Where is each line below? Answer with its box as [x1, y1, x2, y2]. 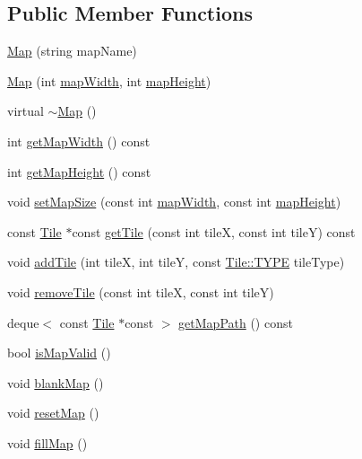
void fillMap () [7, 433, 88, 452]
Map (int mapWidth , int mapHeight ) [7, 71, 211, 90]
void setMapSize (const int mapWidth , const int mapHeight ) [7, 192, 341, 211]
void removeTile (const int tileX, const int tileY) [7, 282, 274, 301]
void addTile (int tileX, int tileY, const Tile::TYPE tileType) [7, 252, 345, 271]
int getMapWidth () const [7, 131, 151, 150]
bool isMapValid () [7, 343, 111, 362]
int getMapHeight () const [7, 162, 151, 181]
